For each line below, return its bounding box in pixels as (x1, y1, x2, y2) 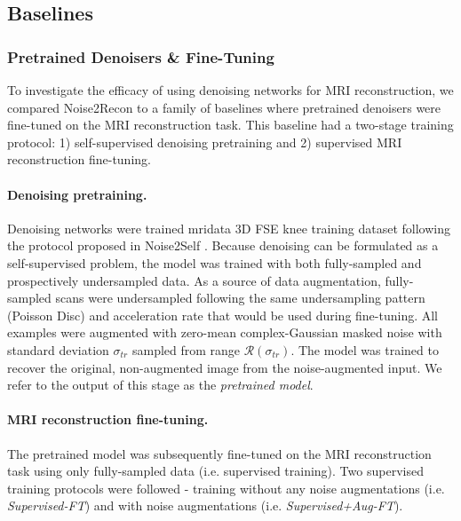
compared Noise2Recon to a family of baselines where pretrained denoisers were (7, 98, 441, 116)
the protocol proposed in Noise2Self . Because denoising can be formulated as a (7, 236, 439, 255)
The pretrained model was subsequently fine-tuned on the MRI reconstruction (7, 444, 432, 462)
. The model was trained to (290, 340, 439, 359)
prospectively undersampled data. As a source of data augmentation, (7, 271, 381, 289)
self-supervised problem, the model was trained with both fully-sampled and (7, 253, 422, 272)
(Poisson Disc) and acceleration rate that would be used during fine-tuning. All (7, 305, 439, 324)
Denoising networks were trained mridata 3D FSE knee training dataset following (7, 218, 450, 237)
